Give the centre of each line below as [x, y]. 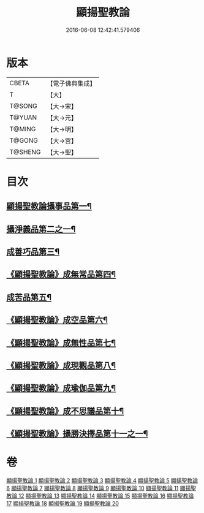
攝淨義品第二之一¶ [41, 229]
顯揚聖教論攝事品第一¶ [49, 206]
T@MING [23, 129]
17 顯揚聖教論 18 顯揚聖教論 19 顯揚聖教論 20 [63, 504]
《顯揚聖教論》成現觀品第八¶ [61, 366]
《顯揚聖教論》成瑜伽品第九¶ [61, 388]
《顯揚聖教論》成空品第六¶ [57, 320]
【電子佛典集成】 [71, 83]
